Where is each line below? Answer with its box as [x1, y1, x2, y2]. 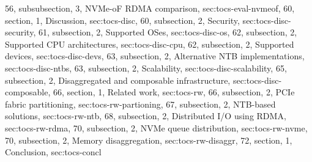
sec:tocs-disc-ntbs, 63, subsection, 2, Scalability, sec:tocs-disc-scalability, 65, [5, 61, 287, 74]
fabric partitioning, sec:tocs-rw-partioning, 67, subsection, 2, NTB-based [5, 97, 276, 110]
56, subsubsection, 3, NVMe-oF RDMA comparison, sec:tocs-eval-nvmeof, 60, [5, 2, 295, 14]
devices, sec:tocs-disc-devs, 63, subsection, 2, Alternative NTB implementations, [5, 50, 305, 62]
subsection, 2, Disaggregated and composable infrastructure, [5, 73, 231, 86]
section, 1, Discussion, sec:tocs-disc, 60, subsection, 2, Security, [5, 13, 240, 26]
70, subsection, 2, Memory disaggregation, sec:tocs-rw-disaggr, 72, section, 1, [5, 133, 292, 146]
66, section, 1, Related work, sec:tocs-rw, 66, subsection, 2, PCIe [53, 86, 295, 98]
